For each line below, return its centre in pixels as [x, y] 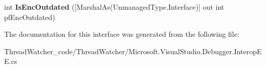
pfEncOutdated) [30, 17]
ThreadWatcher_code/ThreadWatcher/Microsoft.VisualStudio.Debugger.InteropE [133, 51]
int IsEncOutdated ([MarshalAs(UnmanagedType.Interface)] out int [114, 7]
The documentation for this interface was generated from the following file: [122, 34]
